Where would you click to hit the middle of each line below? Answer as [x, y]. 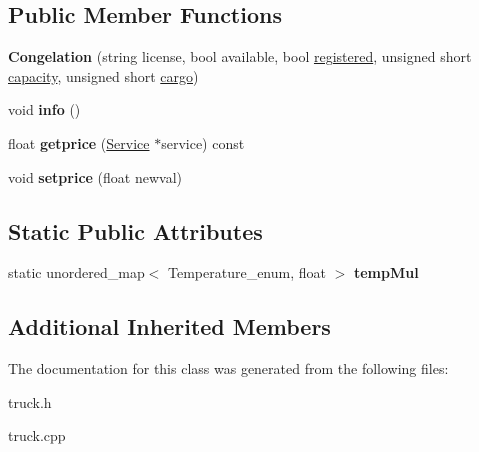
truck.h [30, 401]
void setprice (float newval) [95, 176]
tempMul [386, 272]
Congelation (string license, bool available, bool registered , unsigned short [240, 56]
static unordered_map [76, 272]
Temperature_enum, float [246, 272]
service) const [203, 142]
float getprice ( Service [79, 142]
